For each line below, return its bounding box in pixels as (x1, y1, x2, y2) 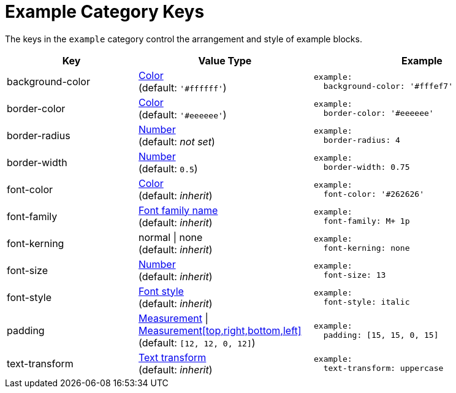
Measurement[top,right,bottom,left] (139, 324, 302, 337)
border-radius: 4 (323, 135, 400, 145)
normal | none (139, 231, 203, 243)
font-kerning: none (323, 243, 410, 253)
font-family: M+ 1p (323, 216, 410, 226)
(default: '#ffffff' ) (139, 81, 227, 94)
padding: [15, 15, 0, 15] (323, 330, 439, 340)
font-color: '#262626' (323, 189, 424, 199)
